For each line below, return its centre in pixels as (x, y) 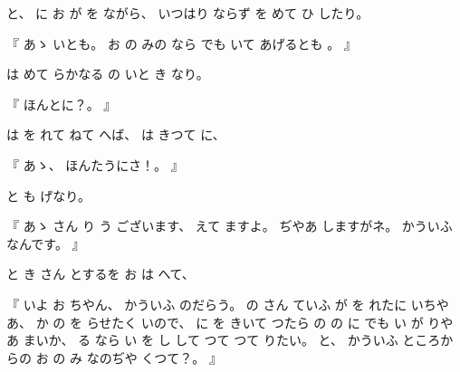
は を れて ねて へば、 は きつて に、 (116, 134)
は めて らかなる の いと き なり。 (108, 74)
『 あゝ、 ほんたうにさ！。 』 (95, 164)
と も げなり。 (49, 195)
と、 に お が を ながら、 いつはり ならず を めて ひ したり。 (188, 13)
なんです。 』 (46, 243)
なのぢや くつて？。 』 (154, 357)
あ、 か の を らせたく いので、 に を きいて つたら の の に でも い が (215, 322)
